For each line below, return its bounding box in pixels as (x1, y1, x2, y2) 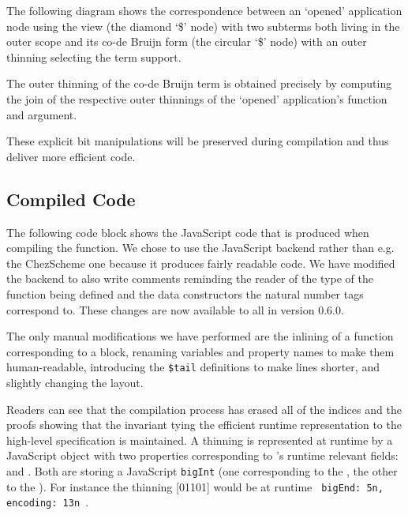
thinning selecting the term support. (6, 48, 182, 65)
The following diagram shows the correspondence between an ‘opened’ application (6, 2, 402, 18)
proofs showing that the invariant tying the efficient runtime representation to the (6, 416, 402, 433)
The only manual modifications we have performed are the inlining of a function (6, 328, 394, 344)
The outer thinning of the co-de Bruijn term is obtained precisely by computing (6, 75, 392, 92)
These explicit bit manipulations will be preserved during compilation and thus (6, 133, 389, 149)
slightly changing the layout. (6, 374, 144, 390)
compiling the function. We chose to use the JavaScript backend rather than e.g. (6, 239, 395, 256)
